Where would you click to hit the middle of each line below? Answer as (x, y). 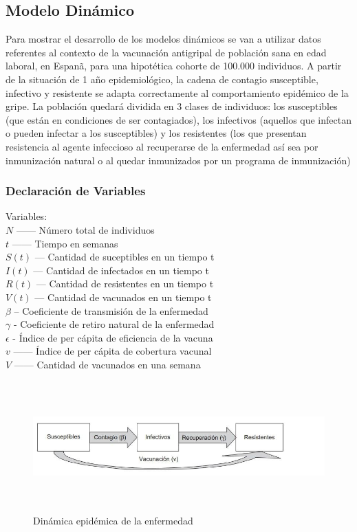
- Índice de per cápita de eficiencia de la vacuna (113, 337)
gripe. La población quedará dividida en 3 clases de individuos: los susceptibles (172, 106)
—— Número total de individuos (85, 229)
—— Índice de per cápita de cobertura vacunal (112, 351)
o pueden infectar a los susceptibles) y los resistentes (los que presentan (156, 133)
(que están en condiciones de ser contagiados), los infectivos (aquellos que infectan (178, 119)
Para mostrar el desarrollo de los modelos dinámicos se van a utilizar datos (163, 39)
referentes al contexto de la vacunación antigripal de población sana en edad (166, 52)
